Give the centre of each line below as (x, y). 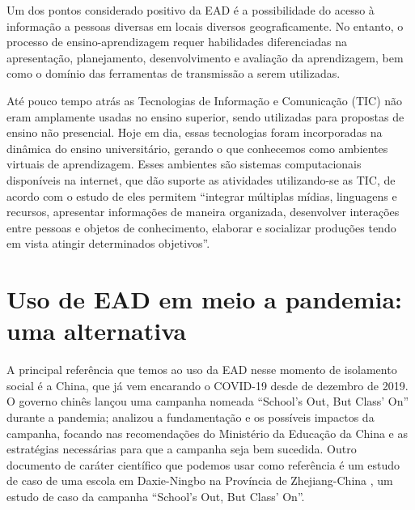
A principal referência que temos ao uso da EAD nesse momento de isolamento (202, 370)
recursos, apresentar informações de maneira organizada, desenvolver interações (203, 212)
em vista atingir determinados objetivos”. (108, 243)
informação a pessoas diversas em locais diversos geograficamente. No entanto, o (205, 25)
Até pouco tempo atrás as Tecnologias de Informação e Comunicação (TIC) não (205, 100)
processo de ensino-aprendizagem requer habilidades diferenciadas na (177, 42)
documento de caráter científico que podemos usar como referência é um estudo (203, 464)
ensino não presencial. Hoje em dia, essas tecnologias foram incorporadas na (195, 132)
